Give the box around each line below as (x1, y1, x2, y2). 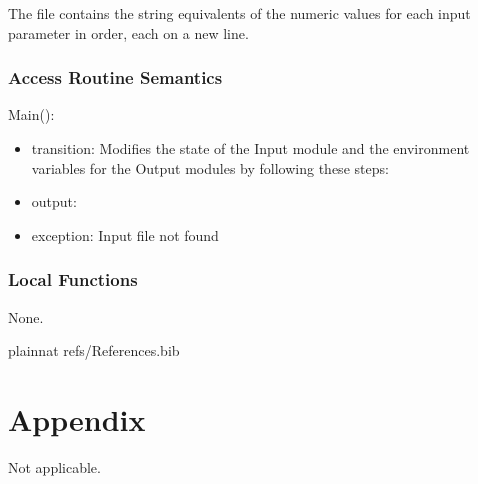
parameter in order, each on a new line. (8, 22, 249, 43)
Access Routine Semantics (8, 65, 223, 90)
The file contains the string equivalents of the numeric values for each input (8, 3, 471, 23)
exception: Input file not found (31, 224, 219, 245)
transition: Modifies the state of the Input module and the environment (31, 138, 470, 158)
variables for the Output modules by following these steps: (31, 157, 389, 178)
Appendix (8, 398, 146, 439)
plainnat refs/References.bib (8, 340, 180, 361)
